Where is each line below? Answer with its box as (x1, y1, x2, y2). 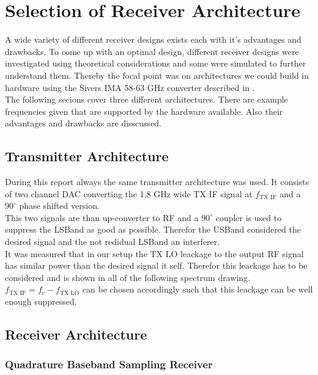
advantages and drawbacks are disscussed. (5, 117, 162, 129)
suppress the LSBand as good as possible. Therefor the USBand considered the (5, 223, 301, 236)
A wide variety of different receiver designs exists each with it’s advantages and (5, 33, 301, 46)
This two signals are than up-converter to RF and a (5, 211, 199, 224)
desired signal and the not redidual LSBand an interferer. (5, 235, 220, 248)
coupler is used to (215, 211, 282, 224)
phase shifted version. (19, 199, 100, 212)
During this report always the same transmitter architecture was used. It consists (5, 175, 309, 188)
